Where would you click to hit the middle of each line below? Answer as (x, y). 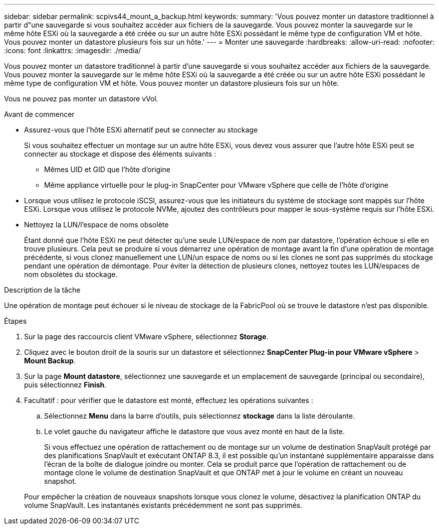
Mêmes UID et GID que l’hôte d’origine (107, 169)
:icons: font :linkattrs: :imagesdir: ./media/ (73, 50)
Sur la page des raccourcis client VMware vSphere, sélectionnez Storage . (146, 337)
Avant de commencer (39, 114)
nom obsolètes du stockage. (71, 274)
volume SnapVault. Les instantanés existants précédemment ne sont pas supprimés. (163, 505)
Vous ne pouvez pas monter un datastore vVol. (81, 99)
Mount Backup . (50, 361)
